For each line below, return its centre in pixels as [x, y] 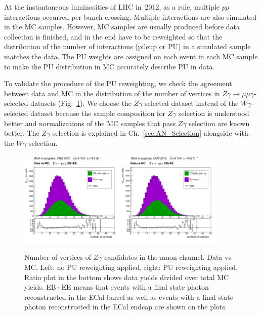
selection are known [219, 123]
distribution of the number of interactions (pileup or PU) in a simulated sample [127, 46]
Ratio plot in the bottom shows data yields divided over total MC [127, 277]
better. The [22, 133]
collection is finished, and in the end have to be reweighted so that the [113, 36]
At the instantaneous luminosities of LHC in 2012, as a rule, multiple [112, 7]
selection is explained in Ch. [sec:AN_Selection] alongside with [150, 133]
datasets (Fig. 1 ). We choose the [81, 103]
